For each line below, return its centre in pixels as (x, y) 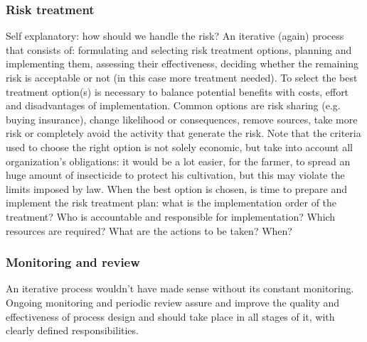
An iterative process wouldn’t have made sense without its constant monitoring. (180, 288)
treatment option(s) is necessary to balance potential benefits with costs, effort (177, 91)
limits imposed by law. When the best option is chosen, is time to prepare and (177, 188)
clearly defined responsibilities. (72, 330)
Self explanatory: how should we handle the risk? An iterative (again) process (175, 36)
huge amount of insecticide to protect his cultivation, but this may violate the (175, 175)
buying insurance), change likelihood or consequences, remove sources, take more (182, 119)
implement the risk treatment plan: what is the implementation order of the (171, 203)
